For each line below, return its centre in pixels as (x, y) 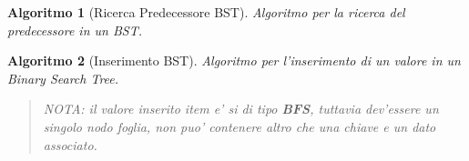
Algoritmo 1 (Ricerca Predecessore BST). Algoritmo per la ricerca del (206, 12)
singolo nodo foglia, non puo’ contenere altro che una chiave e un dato (240, 126)
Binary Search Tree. (63, 78)
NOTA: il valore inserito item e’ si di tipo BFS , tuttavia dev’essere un (241, 109)
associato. (70, 144)
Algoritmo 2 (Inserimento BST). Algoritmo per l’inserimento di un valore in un (234, 60)
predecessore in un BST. (75, 30)
